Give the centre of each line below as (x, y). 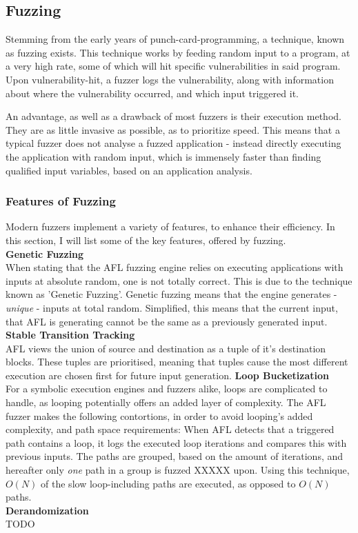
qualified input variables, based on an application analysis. (129, 170)
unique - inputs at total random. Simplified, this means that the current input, (172, 307)
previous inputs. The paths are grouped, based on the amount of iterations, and (175, 456)
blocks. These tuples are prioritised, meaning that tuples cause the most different (177, 362)
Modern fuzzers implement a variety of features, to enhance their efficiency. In (170, 227)
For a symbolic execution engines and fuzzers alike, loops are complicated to (167, 389)
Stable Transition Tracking (70, 335)
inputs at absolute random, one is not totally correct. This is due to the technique (179, 280)
